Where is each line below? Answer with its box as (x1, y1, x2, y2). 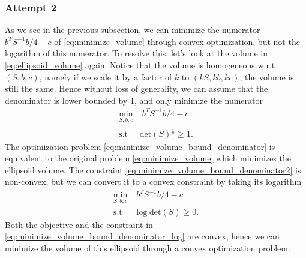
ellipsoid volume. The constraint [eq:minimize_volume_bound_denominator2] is (5, 163, 301, 176)
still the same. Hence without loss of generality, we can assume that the (5, 82, 268, 95)
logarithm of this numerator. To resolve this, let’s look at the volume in (5, 47, 268, 59)
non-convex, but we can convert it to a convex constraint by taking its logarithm (5, 175, 302, 188)
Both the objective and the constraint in (5, 218, 153, 230)
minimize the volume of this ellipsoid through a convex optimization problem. (5, 241, 290, 254)
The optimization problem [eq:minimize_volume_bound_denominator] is (5, 140, 275, 152)
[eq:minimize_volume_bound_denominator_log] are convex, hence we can (5, 230, 280, 242)
